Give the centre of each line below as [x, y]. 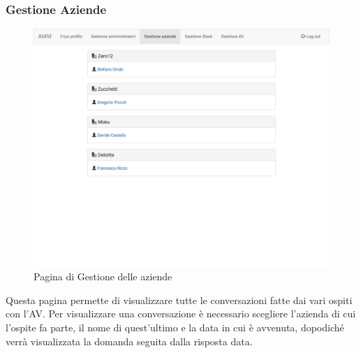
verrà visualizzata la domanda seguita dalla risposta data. [129, 341]
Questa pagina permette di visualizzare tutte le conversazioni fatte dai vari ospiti [179, 300]
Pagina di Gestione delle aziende [103, 276]
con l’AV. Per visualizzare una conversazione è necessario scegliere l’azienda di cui [181, 314]
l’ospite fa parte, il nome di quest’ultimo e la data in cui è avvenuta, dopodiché [175, 327]
